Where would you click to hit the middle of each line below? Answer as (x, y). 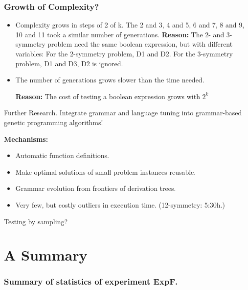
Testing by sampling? (36, 221)
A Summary (46, 255)
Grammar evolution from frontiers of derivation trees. (96, 188)
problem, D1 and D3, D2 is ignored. (69, 63)
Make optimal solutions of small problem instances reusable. (106, 171)
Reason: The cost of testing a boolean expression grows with (108, 96)
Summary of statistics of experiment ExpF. (91, 281)
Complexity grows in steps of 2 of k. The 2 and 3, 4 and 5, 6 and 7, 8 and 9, (130, 25)
